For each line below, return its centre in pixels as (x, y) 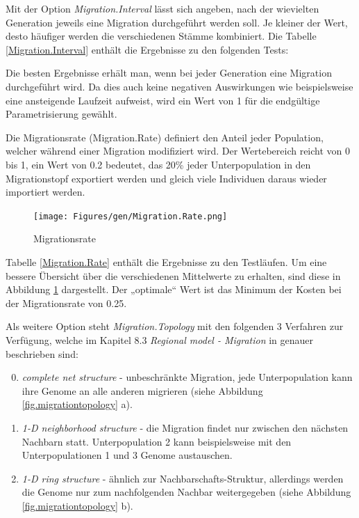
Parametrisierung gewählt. (61, 114)
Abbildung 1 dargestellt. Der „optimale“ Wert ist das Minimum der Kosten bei (174, 289)
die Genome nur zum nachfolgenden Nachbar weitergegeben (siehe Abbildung (186, 492)
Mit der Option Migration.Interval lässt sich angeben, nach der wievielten (162, 8)
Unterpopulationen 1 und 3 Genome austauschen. (127, 455)
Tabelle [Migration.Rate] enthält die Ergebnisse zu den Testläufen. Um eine (166, 261)
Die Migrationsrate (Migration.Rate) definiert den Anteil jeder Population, (165, 137)
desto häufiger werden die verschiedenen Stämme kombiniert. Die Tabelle (161, 36)
